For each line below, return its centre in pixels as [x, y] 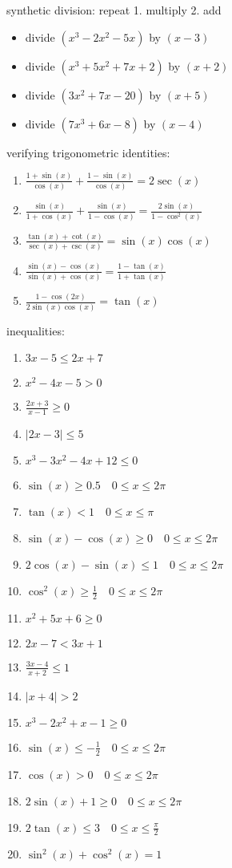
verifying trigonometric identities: [88, 152]
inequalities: [36, 330]
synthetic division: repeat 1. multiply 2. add [114, 10]
